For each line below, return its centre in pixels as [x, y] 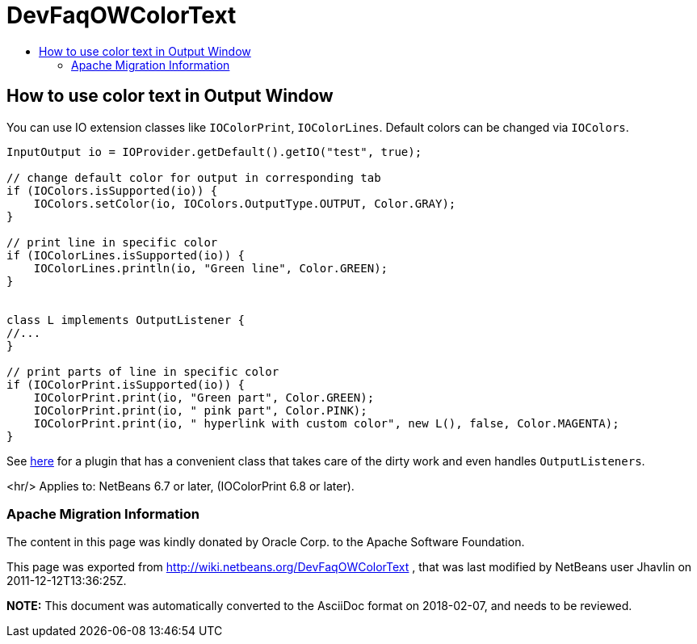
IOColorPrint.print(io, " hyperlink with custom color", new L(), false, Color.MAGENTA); [326, 423]
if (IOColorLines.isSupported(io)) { [126, 255]
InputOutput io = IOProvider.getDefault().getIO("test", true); [214, 152]
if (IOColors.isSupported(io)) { [112, 190]
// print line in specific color [112, 242]
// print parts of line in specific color [143, 371]
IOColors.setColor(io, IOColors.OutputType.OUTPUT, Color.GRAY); [245, 203]
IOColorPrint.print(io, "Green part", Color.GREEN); [204, 397]
